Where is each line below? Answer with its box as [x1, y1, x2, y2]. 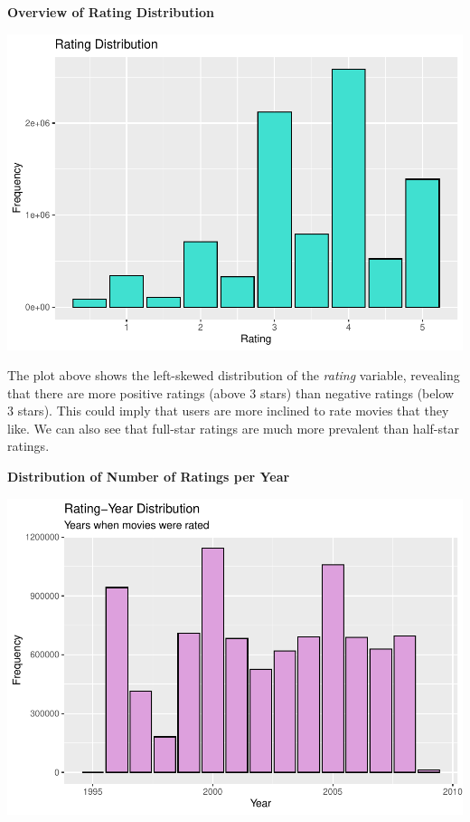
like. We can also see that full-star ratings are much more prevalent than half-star [7, 418, 459, 437]
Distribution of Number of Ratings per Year [7, 467, 290, 486]
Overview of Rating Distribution [7, 3, 214, 21]
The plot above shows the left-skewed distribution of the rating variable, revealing [7, 366, 460, 385]
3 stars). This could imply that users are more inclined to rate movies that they [7, 401, 449, 420]
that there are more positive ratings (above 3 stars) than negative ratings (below [7, 383, 455, 402]
